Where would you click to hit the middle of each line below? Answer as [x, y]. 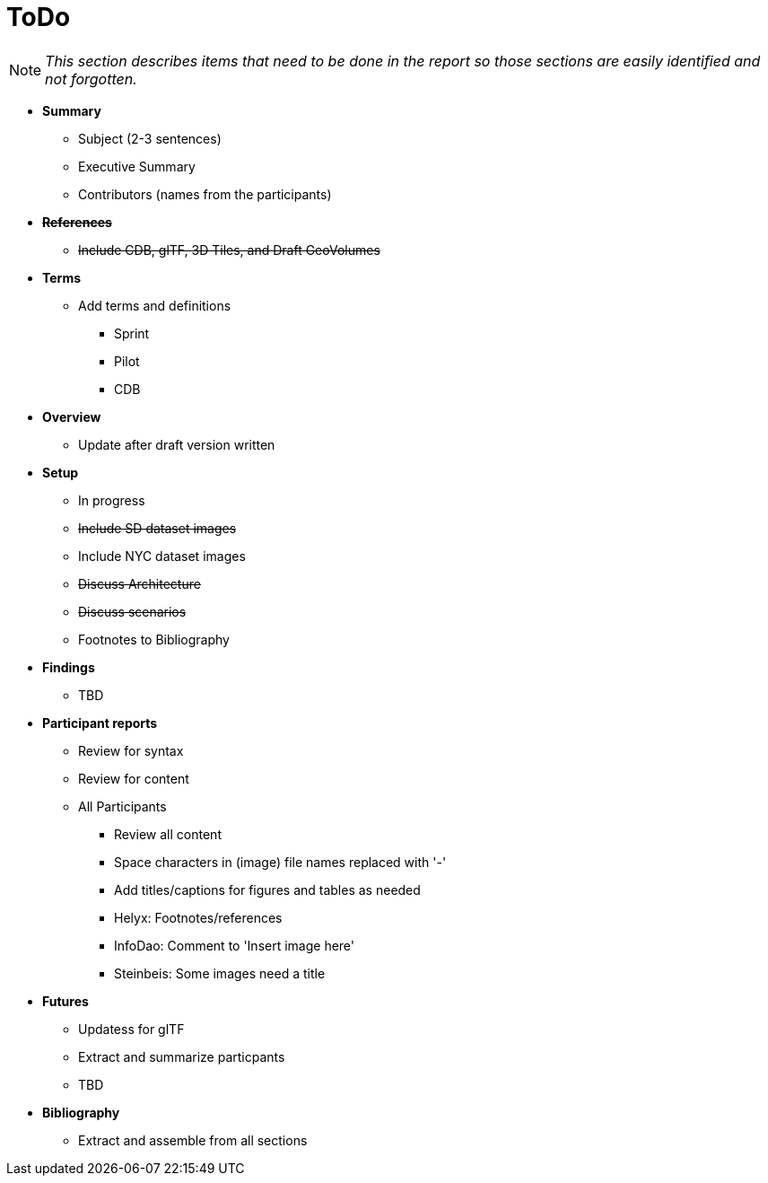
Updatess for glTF [131, 1029]
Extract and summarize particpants [182, 1056]
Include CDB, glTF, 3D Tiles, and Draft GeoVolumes [229, 250]
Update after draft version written [177, 444]
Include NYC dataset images [162, 556]
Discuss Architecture [140, 583]
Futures [65, 1001]
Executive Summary [137, 166]
